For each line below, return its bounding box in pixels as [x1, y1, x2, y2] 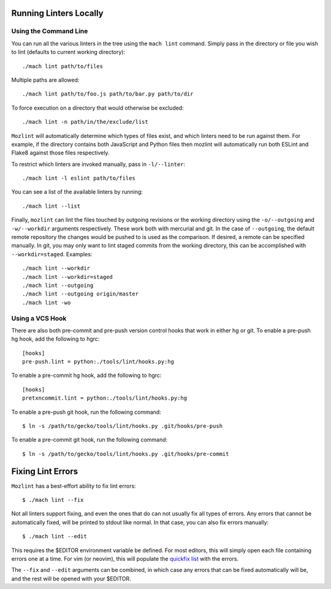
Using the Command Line [11, 27, 88, 36]
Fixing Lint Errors [11, 466, 78, 476]
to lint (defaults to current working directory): [11, 48, 126, 56]
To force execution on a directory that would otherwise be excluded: [11, 104, 184, 112]
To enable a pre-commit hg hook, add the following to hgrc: [11, 371, 162, 379]
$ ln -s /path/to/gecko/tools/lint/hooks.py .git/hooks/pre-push [22, 423, 223, 430]
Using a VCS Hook [11, 314, 67, 322]
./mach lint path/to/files [22, 63, 104, 70]
